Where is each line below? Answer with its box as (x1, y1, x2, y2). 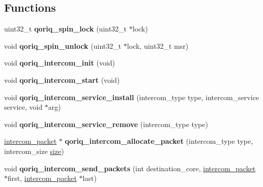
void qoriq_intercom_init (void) (4, 57, 115, 68)
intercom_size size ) (4, 145, 64, 156)
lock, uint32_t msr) (127, 40, 189, 51)
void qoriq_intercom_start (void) (4, 74, 120, 85)
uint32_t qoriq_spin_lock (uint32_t (4, 23, 127, 34)
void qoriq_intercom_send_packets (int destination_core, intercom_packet (4, 163, 256, 173)
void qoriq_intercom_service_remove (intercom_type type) (4, 118, 208, 129)
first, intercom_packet (8, 173, 77, 183)
